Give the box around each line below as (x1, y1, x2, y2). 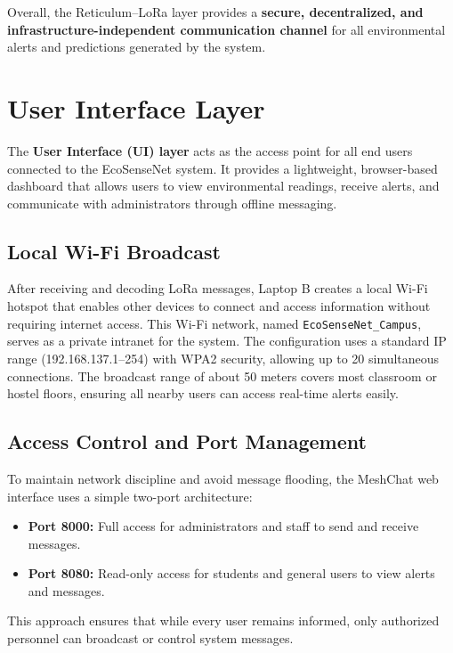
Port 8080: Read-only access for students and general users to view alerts (28, 564, 435, 583)
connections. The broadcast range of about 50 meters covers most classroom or (7, 366, 437, 385)
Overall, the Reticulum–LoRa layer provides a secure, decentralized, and (7, 3, 424, 20)
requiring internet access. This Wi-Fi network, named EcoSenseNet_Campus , (7, 314, 422, 332)
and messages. (28, 581, 105, 600)
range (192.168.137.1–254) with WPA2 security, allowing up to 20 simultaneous (7, 348, 440, 367)
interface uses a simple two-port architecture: (7, 486, 253, 505)
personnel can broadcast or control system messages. (7, 629, 294, 648)
